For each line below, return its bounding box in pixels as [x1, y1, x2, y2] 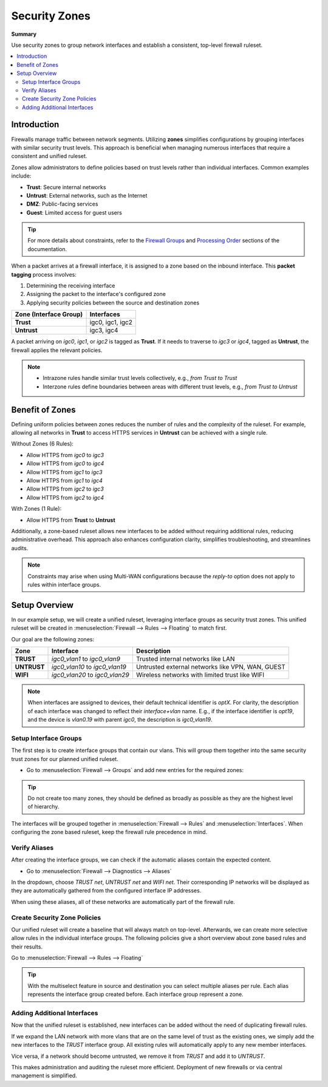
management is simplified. [11, 1072, 77, 1079]
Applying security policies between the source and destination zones [26, 298, 200, 306]
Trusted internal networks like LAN [135, 655, 235, 663]
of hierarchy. [27, 803, 60, 810]
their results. [11, 943, 43, 950]
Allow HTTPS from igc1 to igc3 [26, 468, 103, 475]
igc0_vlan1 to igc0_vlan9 [52, 655, 121, 663]
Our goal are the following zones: [11, 635, 94, 643]
